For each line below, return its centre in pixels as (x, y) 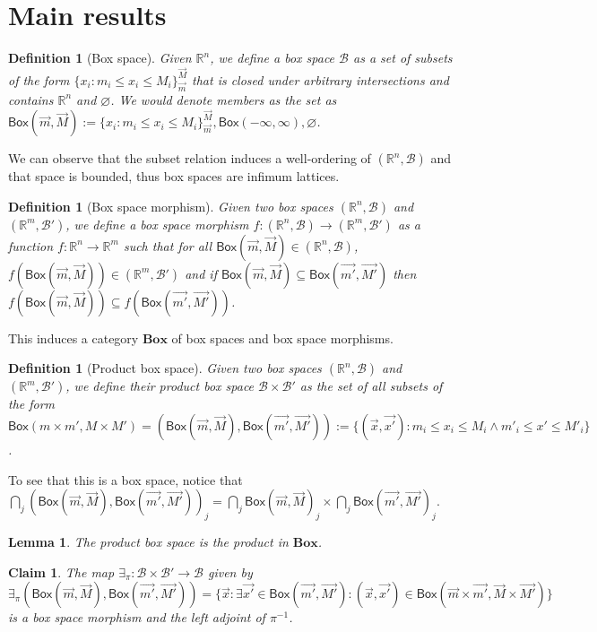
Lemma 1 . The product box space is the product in (148, 541)
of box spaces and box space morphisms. (282, 338)
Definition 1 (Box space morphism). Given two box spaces (171, 206)
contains (31, 99)
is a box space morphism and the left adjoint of (137, 617)
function (31, 245)
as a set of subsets (402, 58)
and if (201, 273)
